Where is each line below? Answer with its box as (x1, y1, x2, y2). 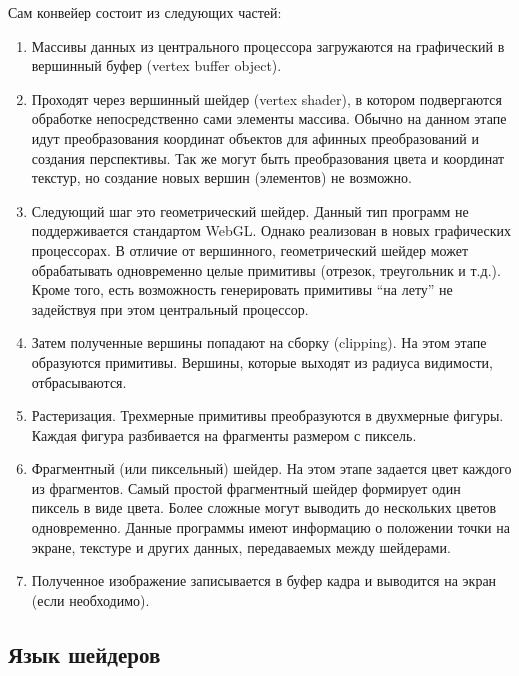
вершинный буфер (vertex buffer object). (31, 55, 282, 76)
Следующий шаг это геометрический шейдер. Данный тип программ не (31, 200, 469, 221)
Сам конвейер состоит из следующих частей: (8, 2, 282, 22)
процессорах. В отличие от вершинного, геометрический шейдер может (31, 239, 468, 260)
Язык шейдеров (8, 638, 161, 669)
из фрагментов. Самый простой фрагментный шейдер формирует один (31, 477, 461, 498)
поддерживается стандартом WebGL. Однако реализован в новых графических (31, 220, 512, 241)
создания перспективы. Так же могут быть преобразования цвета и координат (31, 147, 505, 168)
